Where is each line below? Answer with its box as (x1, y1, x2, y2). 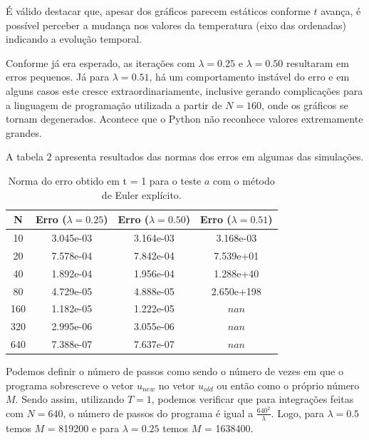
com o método (213, 173, 275, 188)
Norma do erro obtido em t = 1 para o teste (8, 173, 202, 188)
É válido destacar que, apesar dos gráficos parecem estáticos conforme (6, 4, 311, 18)
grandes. (6, 125, 42, 140)
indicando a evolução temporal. (6, 31, 142, 46)
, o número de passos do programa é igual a (63, 405, 254, 420)
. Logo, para (271, 405, 324, 420)
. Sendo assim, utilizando (15, 392, 125, 406)
